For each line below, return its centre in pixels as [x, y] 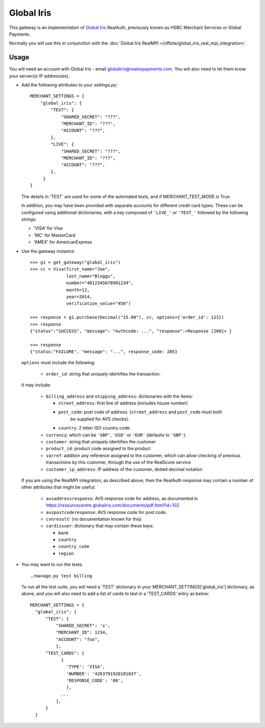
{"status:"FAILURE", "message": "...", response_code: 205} [104, 352]
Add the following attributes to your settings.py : [69, 85]
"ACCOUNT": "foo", [78, 639]
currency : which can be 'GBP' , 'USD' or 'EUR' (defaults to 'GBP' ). [116, 435]
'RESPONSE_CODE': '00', [95, 681]
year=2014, [79, 297]
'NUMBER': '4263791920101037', [104, 674]
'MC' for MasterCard [54, 235]
